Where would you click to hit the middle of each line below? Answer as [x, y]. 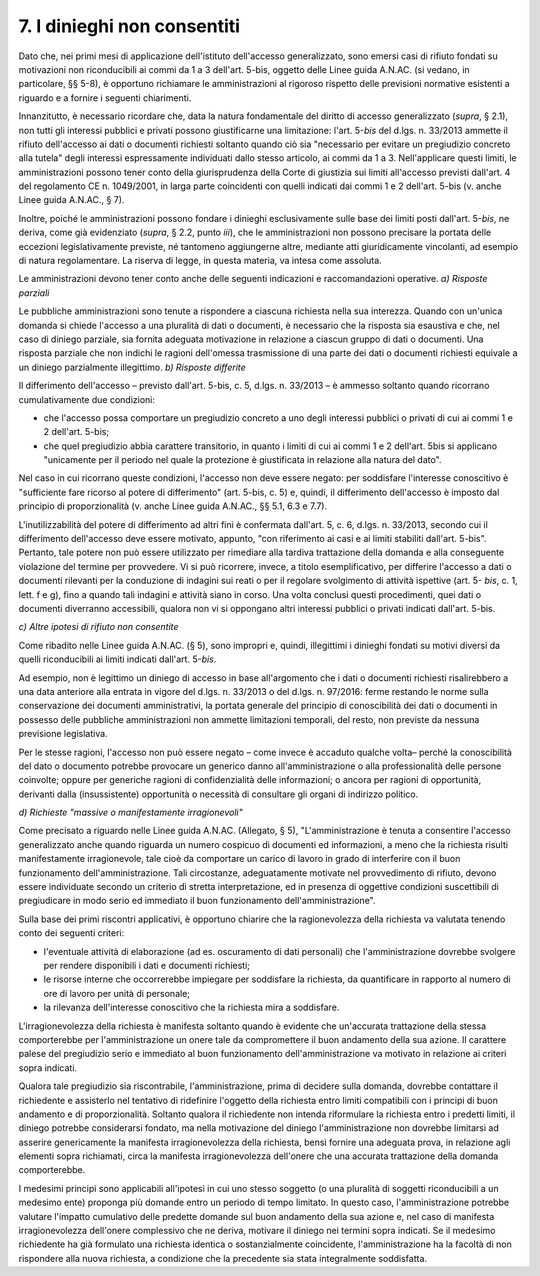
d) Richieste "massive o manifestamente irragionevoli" [131, 812]
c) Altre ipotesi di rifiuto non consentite [98, 627]
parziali [34, 292]
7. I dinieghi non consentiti [129, 26]
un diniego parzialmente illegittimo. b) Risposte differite [132, 367]
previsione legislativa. [63, 734]
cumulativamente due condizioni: [86, 399]
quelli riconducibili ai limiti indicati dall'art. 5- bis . [117, 659]
